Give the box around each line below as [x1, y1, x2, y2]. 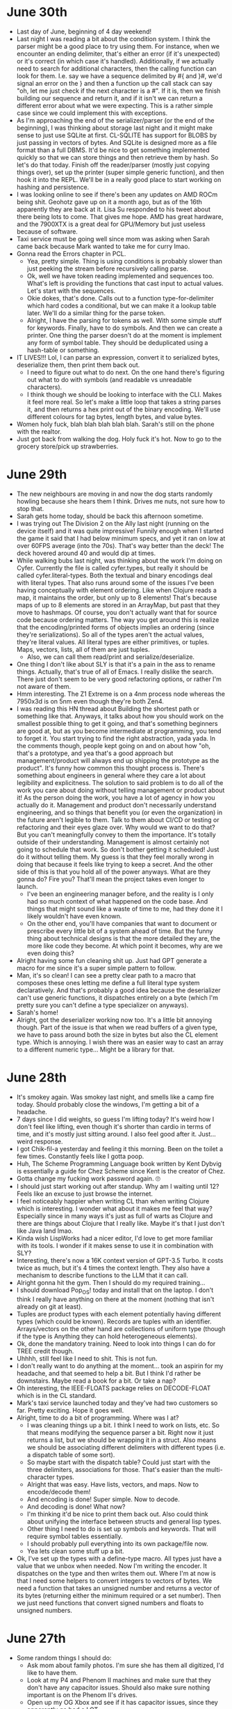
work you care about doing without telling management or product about [16, 786, 225, 794]
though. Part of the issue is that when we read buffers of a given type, [16, 1023, 217, 1031]
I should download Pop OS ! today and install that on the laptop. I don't [16, 1286, 214, 1296]
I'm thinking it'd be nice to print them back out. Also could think [26, 1510, 209, 1518]
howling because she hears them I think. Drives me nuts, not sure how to [16, 496, 225, 506]
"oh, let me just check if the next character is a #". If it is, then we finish [16, 86, 221, 95]
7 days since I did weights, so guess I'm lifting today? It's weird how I [16, 1115, 215, 1123]
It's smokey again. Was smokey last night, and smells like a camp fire [16, 1093, 215, 1101]
